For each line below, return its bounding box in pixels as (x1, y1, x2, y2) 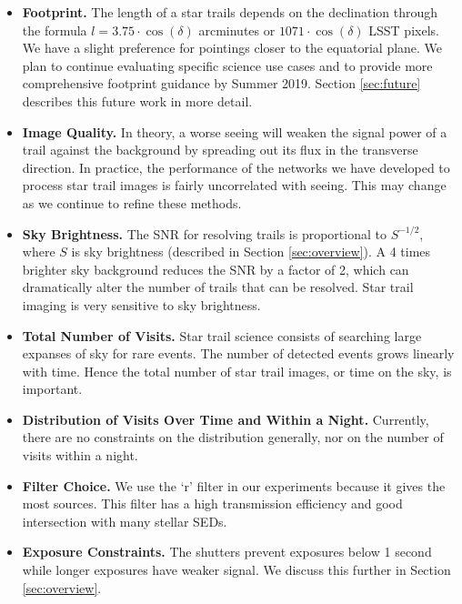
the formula (22, 20, 87, 39)
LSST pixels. (368, 20, 439, 39)
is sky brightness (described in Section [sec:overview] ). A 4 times (71, 242, 431, 261)
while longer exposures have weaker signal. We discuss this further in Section (22, 560, 451, 579)
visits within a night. (22, 446, 138, 465)
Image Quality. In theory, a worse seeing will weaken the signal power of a (22, 122, 447, 141)
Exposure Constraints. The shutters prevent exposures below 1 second (22, 542, 432, 561)
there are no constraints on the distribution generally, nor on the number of (22, 428, 444, 447)
